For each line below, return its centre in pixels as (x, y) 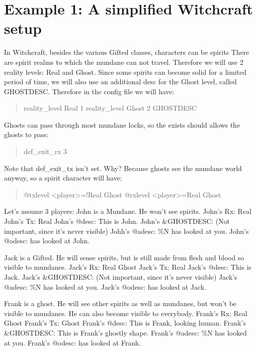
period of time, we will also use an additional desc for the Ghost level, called (121, 82)
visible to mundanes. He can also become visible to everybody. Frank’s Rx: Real (126, 313)
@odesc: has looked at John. (47, 241)
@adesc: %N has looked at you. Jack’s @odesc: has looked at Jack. (105, 286)
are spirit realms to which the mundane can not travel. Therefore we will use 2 (124, 62)
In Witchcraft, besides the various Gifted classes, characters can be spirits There (127, 52)
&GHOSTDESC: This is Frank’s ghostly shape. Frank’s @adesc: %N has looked (126, 332)
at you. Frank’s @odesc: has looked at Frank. (73, 342)
